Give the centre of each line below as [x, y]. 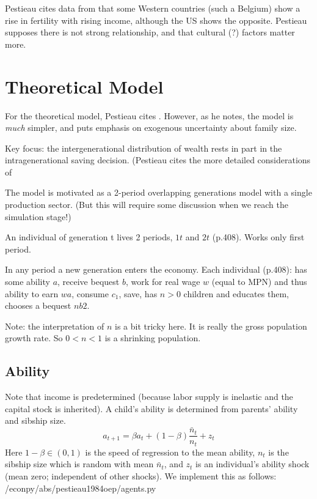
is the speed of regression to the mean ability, [170, 452]
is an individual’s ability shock [253, 464]
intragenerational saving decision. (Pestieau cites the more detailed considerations [158, 160]
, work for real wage [163, 282]
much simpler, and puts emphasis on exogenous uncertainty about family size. [151, 128]
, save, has [138, 293]
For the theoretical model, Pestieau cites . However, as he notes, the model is [149, 115]
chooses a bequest [38, 305]
